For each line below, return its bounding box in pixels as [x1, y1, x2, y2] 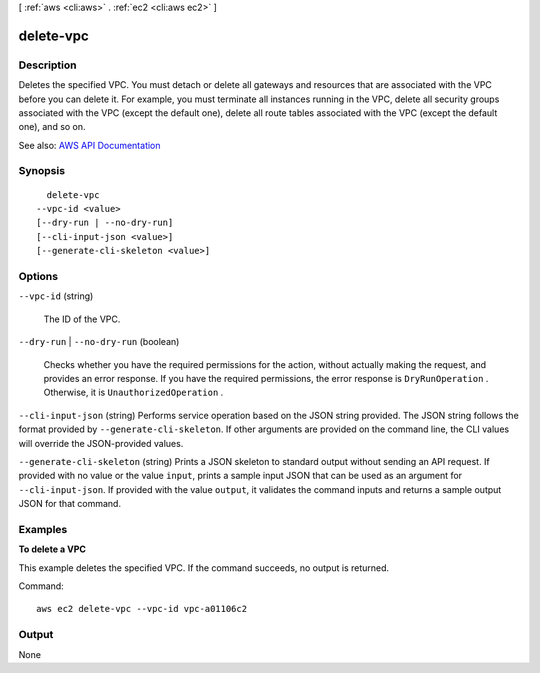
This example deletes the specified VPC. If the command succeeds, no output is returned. [18, 561, 390, 574]
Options [18, 270, 59, 283]
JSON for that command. [18, 498, 122, 510]
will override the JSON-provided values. [18, 437, 184, 449]
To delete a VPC [18, 543, 87, 555]
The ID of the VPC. [43, 313, 121, 325]
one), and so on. [18, 121, 86, 133]
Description [18, 58, 77, 72]
